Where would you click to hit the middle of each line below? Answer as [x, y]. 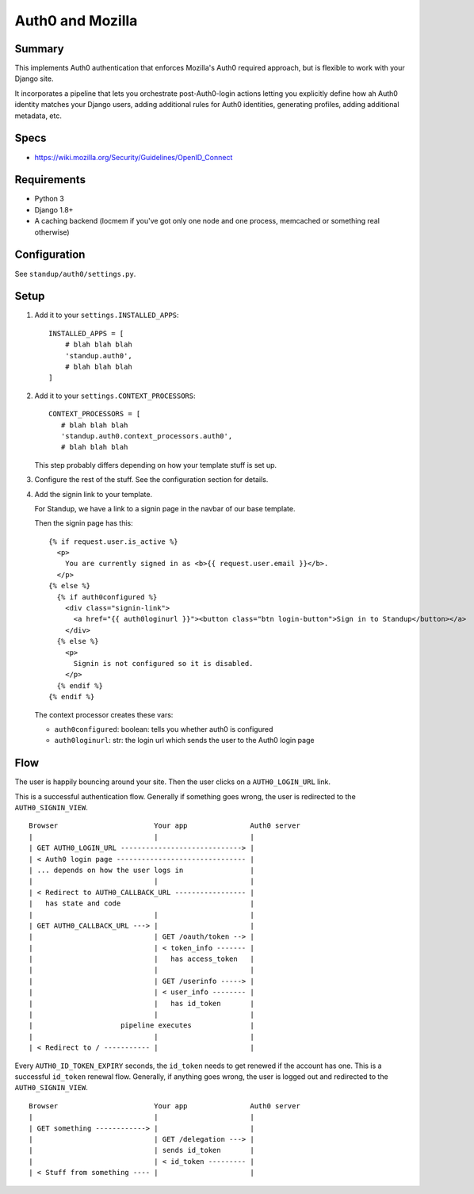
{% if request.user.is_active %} [113, 542]
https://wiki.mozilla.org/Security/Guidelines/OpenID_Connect [134, 157]
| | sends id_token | [142, 1150]
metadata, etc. [38, 116]
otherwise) [52, 232]
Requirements [50, 180]
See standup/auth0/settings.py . [75, 274]
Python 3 [50, 199]
